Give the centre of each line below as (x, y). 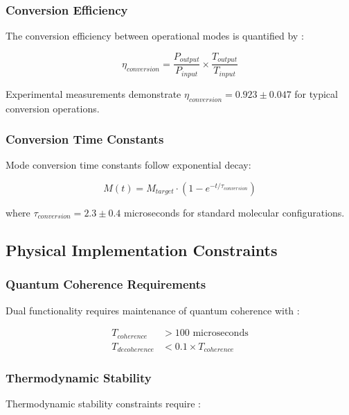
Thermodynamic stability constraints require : (103, 404)
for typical (316, 93)
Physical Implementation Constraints (142, 249)
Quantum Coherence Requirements (106, 284)
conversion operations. (53, 108)
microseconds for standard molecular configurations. (234, 212)
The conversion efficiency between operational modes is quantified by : (155, 36)
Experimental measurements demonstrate (93, 93)
